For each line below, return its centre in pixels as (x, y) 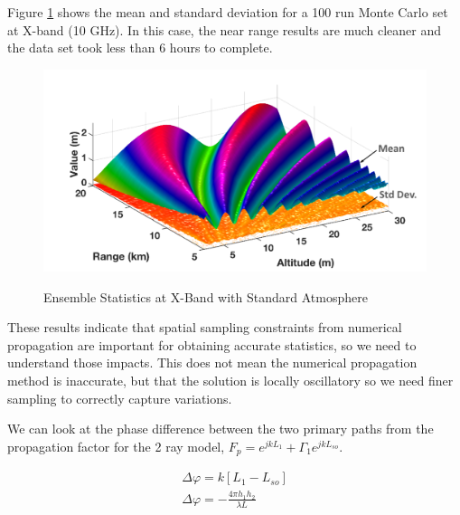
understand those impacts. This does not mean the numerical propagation (212, 362)
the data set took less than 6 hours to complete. (140, 48)
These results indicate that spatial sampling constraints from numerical (205, 327)
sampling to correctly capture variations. (120, 398)
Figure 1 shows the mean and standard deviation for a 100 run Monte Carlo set (228, 12)
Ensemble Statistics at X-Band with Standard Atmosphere (206, 296)
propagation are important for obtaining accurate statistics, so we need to (212, 344)
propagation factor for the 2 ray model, (116, 446)
